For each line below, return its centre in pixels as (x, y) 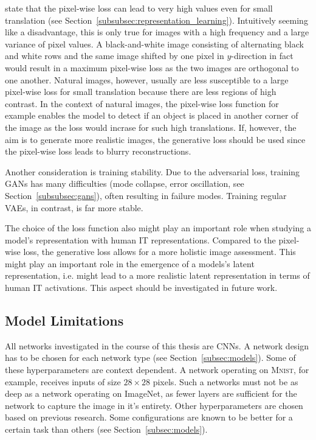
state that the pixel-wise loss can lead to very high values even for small (139, 8)
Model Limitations (64, 320)
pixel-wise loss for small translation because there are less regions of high (141, 92)
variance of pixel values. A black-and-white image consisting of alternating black (154, 44)
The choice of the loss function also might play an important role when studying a (158, 228)
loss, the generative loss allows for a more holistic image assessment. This (160, 252)
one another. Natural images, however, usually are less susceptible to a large (147, 79)
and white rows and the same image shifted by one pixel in (115, 56)
